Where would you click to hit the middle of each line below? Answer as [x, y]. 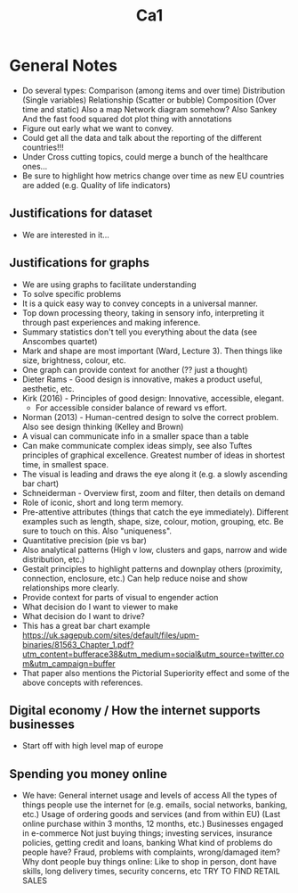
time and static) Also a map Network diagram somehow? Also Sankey [149, 109]
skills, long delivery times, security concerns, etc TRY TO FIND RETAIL [151, 872]
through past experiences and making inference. [111, 322]
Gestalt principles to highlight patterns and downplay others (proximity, [152, 568]
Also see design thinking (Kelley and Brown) [103, 426]
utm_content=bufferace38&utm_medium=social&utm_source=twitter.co [153, 654]
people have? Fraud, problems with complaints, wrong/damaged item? [151, 852]
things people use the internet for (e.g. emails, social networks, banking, [154, 805]
